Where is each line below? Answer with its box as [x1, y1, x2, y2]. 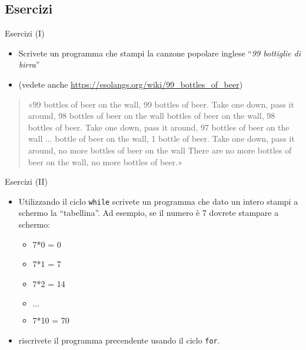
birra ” [18, 58, 40, 71]
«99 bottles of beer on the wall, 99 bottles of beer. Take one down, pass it [28, 98, 294, 110]
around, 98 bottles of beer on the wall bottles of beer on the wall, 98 [28, 109, 275, 122]
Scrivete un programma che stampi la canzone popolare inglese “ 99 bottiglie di [18, 46, 301, 59]
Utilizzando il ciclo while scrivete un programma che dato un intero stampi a [18, 195, 298, 207]
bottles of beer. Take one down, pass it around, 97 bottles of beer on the [28, 121, 290, 133]
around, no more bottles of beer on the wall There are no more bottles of [28, 144, 292, 156]
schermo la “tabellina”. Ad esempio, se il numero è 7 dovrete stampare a [18, 206, 279, 219]
